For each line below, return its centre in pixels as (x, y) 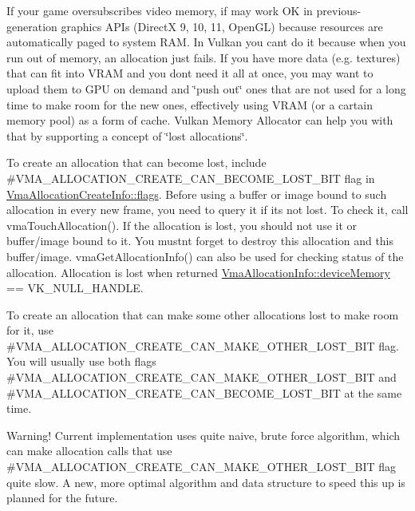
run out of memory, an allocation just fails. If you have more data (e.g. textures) (204, 57)
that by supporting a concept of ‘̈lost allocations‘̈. (127, 135)
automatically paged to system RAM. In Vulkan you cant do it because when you (206, 42)
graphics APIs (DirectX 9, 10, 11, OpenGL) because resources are (222, 26)
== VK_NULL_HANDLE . (75, 288)
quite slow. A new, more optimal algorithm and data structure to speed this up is (206, 482)
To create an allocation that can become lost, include (136, 162)
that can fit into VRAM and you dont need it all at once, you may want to (190, 73)
